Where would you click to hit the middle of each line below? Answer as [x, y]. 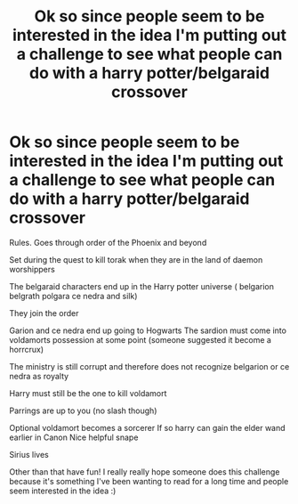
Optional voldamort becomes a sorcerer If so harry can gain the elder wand [148, 427]
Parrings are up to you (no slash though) [83, 411]
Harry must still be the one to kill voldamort [88, 393]
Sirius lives [29, 454]
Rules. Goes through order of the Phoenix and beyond [108, 242]
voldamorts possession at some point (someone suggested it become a [140, 339]
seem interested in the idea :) [63, 491]
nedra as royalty [39, 376]
